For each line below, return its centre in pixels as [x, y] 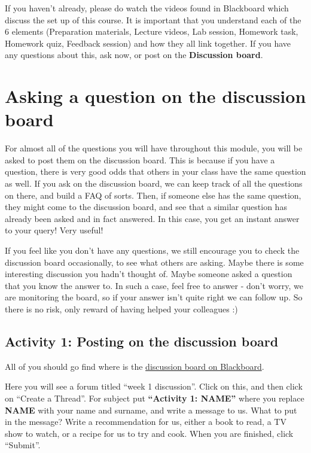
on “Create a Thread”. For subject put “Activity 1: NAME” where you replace [155, 398]
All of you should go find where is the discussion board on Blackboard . [135, 366]
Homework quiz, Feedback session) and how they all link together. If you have [148, 43]
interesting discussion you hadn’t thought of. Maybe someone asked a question [149, 274]
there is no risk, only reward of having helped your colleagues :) [121, 309]
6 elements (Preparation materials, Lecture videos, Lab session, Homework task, [152, 31]
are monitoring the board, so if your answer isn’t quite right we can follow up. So [154, 297]
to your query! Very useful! [54, 230]
